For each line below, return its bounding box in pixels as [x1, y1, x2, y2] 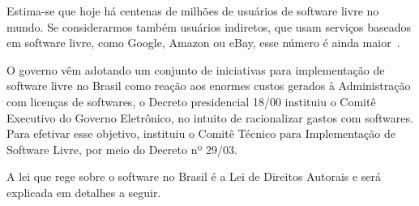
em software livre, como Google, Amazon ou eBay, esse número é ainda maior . [6, 34, 400, 51]
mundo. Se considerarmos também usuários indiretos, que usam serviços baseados [6, 18, 412, 35]
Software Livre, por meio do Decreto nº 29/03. [6, 140, 237, 157]
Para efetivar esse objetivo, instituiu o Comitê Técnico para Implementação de [6, 125, 395, 142]
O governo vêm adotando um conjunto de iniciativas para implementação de [6, 61, 385, 78]
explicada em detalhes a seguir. [6, 183, 161, 200]
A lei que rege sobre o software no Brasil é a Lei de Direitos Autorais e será [6, 168, 382, 185]
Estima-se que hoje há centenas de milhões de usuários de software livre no [6, 2, 379, 19]
